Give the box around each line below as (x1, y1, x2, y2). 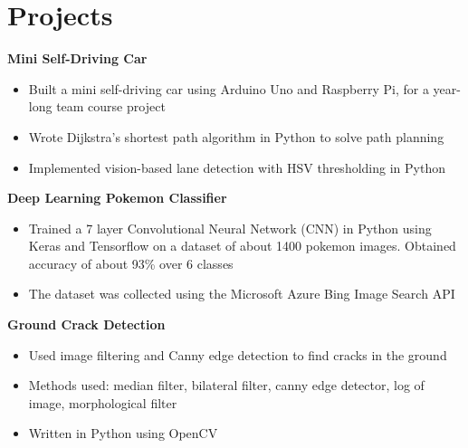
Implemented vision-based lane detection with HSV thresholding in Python (28, 157, 445, 176)
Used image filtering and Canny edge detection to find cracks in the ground (28, 345, 447, 364)
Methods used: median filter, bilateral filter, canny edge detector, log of (28, 376, 425, 395)
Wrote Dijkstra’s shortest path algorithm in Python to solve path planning (28, 127, 444, 146)
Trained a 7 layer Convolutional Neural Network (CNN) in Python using (28, 218, 432, 237)
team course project (56, 97, 166, 116)
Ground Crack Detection (7, 315, 166, 334)
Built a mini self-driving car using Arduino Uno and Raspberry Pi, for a (28, 79, 429, 98)
